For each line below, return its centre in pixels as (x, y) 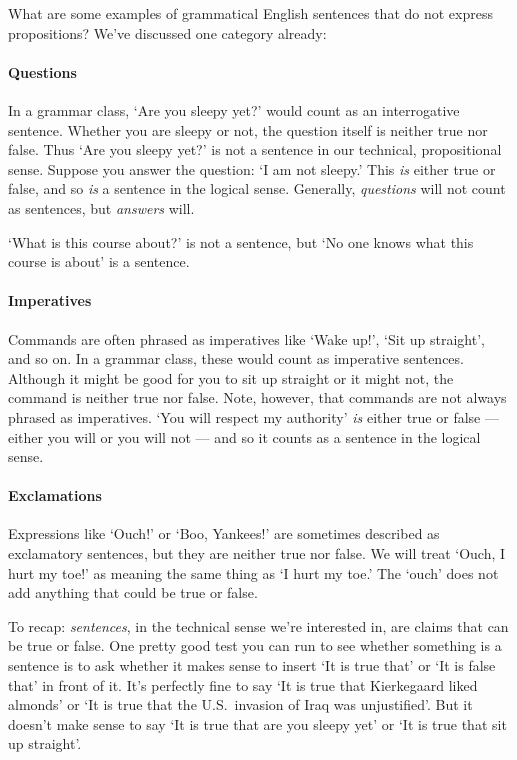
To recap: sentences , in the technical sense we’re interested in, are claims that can (258, 625)
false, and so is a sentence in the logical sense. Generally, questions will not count (257, 188)
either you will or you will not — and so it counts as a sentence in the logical (244, 436)
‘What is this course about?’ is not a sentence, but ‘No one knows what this (241, 241)
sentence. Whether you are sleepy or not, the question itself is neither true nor (248, 129)
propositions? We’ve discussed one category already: (167, 32)
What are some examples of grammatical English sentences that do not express (250, 13)
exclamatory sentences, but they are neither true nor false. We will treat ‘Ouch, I (257, 553)
